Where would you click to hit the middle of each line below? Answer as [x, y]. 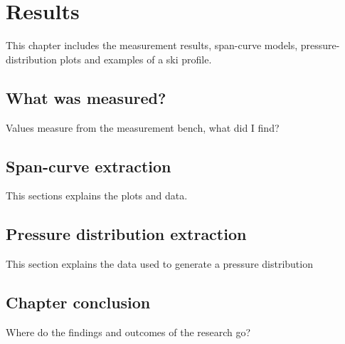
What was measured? [86, 97]
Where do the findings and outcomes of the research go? [128, 332]
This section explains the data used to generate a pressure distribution [159, 264]
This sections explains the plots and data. [97, 196]
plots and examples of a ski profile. [136, 59]
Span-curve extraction [89, 166]
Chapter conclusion [78, 302]
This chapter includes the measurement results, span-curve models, [152, 45]
